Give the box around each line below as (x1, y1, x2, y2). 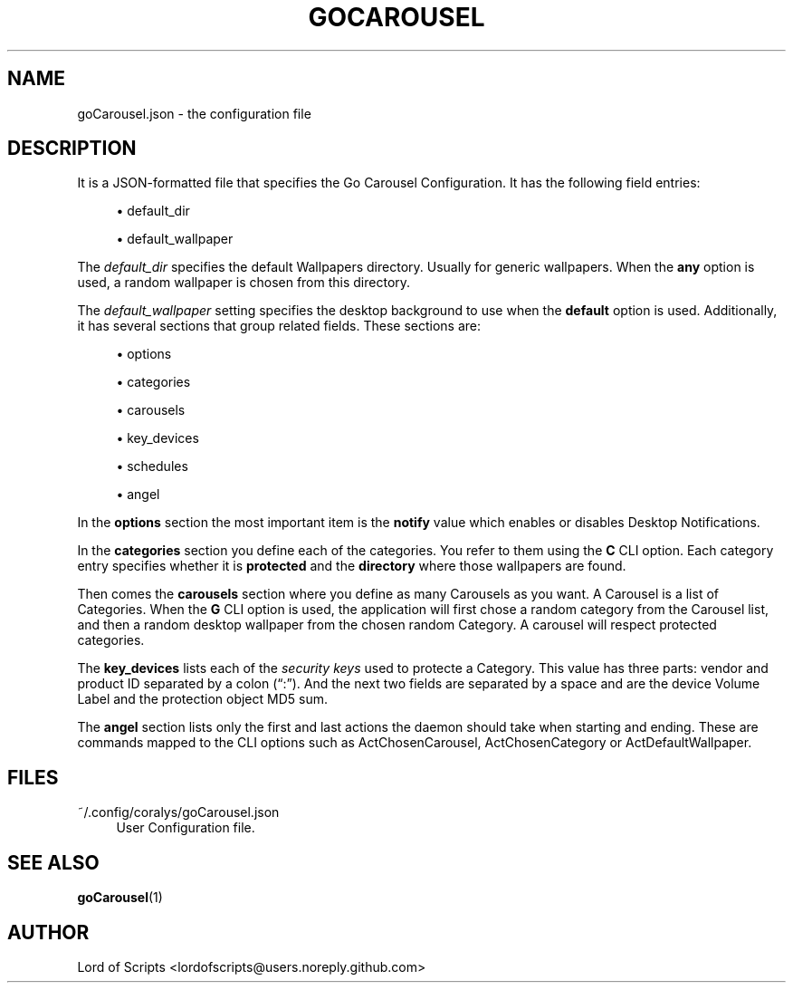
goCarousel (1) (77, 889, 163, 906)
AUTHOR (7, 920, 90, 944)
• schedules (116, 458, 188, 475)
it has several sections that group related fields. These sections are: (77, 318, 482, 334)
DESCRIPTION (7, 137, 137, 160)
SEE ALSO (7, 851, 100, 874)
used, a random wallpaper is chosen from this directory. (77, 274, 411, 291)
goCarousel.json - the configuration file (77, 105, 311, 121)
